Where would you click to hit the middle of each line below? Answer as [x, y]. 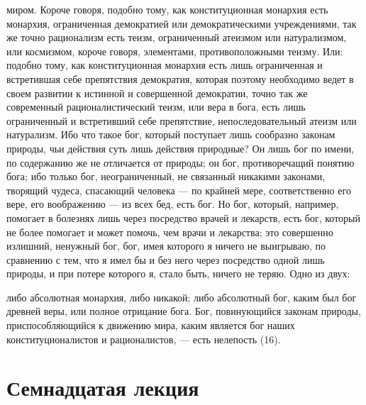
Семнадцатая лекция [103, 388]
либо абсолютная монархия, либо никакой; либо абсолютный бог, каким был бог [182, 297]
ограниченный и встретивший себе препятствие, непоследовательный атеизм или [182, 120]
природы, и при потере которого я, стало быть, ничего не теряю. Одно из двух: [178, 273]
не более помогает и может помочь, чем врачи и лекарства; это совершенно [170, 232]
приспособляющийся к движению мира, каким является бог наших [151, 325]
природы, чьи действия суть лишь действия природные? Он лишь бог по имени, [181, 148]
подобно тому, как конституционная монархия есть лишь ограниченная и [165, 65]
